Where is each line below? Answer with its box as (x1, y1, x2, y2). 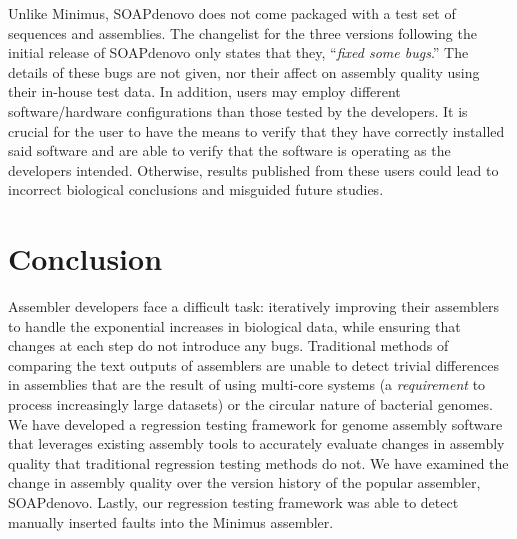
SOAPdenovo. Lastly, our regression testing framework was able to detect (8, 492, 459, 512)
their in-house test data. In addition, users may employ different (8, 81, 401, 102)
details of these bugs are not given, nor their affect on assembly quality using (8, 61, 480, 82)
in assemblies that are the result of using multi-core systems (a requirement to (8, 374, 486, 395)
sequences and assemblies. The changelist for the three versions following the (8, 22, 477, 43)
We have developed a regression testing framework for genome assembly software (8, 413, 503, 434)
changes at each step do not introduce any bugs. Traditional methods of (8, 335, 449, 356)
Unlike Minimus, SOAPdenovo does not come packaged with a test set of (8, 3, 456, 23)
